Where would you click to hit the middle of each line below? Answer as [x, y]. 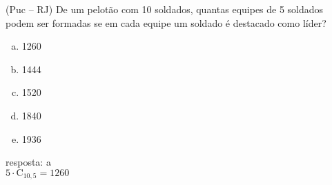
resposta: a [28, 162]
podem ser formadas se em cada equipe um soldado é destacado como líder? [166, 22]
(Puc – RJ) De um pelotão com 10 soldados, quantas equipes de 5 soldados [165, 9]
